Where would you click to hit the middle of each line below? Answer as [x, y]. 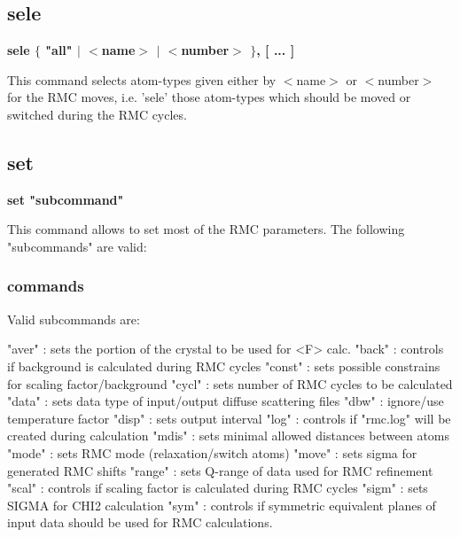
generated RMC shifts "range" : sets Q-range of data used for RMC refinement [220, 470]
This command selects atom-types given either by [142, 79]
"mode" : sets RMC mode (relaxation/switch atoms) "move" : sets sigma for [212, 452]
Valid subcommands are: [74, 319]
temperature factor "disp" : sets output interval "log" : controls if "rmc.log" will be [229, 418]
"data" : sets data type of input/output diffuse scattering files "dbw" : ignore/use [226, 401]
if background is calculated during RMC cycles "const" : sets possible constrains [224, 366]
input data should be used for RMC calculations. [140, 522]
